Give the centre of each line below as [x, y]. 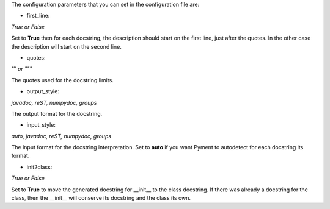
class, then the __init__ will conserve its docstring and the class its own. [101, 198]
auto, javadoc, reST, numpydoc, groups [61, 136]
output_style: [43, 91]
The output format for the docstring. [57, 113]
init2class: [39, 167]
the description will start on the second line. [67, 46]
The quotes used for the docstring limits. [63, 80]
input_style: [41, 125]
